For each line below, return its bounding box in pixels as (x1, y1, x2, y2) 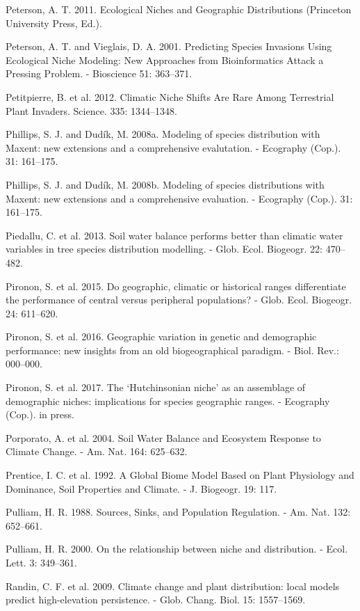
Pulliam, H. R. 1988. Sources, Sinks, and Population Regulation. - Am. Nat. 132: (6, 505, 351, 519)
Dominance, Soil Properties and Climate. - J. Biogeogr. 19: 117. (6, 481, 277, 495)
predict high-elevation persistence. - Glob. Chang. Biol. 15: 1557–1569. (6, 592, 306, 607)
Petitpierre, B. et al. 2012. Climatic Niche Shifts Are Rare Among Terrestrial (6, 89, 334, 104)
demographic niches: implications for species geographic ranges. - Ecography (6, 393, 330, 408)
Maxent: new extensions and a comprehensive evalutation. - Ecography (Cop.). (6, 140, 341, 154)
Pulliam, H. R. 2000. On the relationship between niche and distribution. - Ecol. (6, 541, 348, 556)
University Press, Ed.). (6, 15, 102, 30)
